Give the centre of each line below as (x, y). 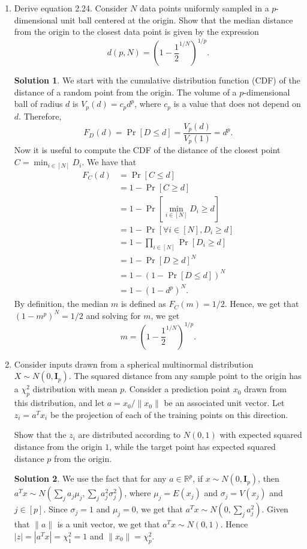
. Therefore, (40, 116)
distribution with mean (75, 389)
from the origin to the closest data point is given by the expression (136, 32)
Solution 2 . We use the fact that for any (90, 478)
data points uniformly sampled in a (204, 8)
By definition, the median (61, 304)
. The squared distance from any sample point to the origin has (185, 376)
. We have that (109, 162)
